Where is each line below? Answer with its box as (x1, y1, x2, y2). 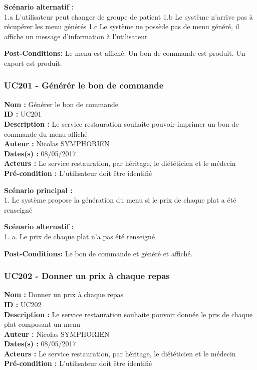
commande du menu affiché (4, 128, 88, 139)
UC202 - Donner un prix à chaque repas (4, 269, 170, 282)
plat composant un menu (4, 319, 81, 329)
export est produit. (4, 57, 62, 68)
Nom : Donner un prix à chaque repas (4, 289, 123, 300)
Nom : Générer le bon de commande (4, 99, 118, 109)
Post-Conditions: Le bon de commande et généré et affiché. (4, 248, 193, 258)
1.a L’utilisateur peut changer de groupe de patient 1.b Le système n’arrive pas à (4, 11, 253, 22)
